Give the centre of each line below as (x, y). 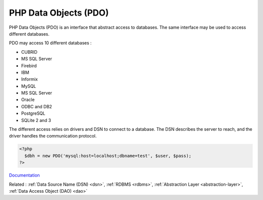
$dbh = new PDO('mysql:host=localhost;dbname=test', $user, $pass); (108, 156)
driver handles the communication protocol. (53, 136)
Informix (29, 79)
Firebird (29, 65)
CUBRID (29, 52)
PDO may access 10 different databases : (50, 43)
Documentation (24, 175)
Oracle (28, 100)
